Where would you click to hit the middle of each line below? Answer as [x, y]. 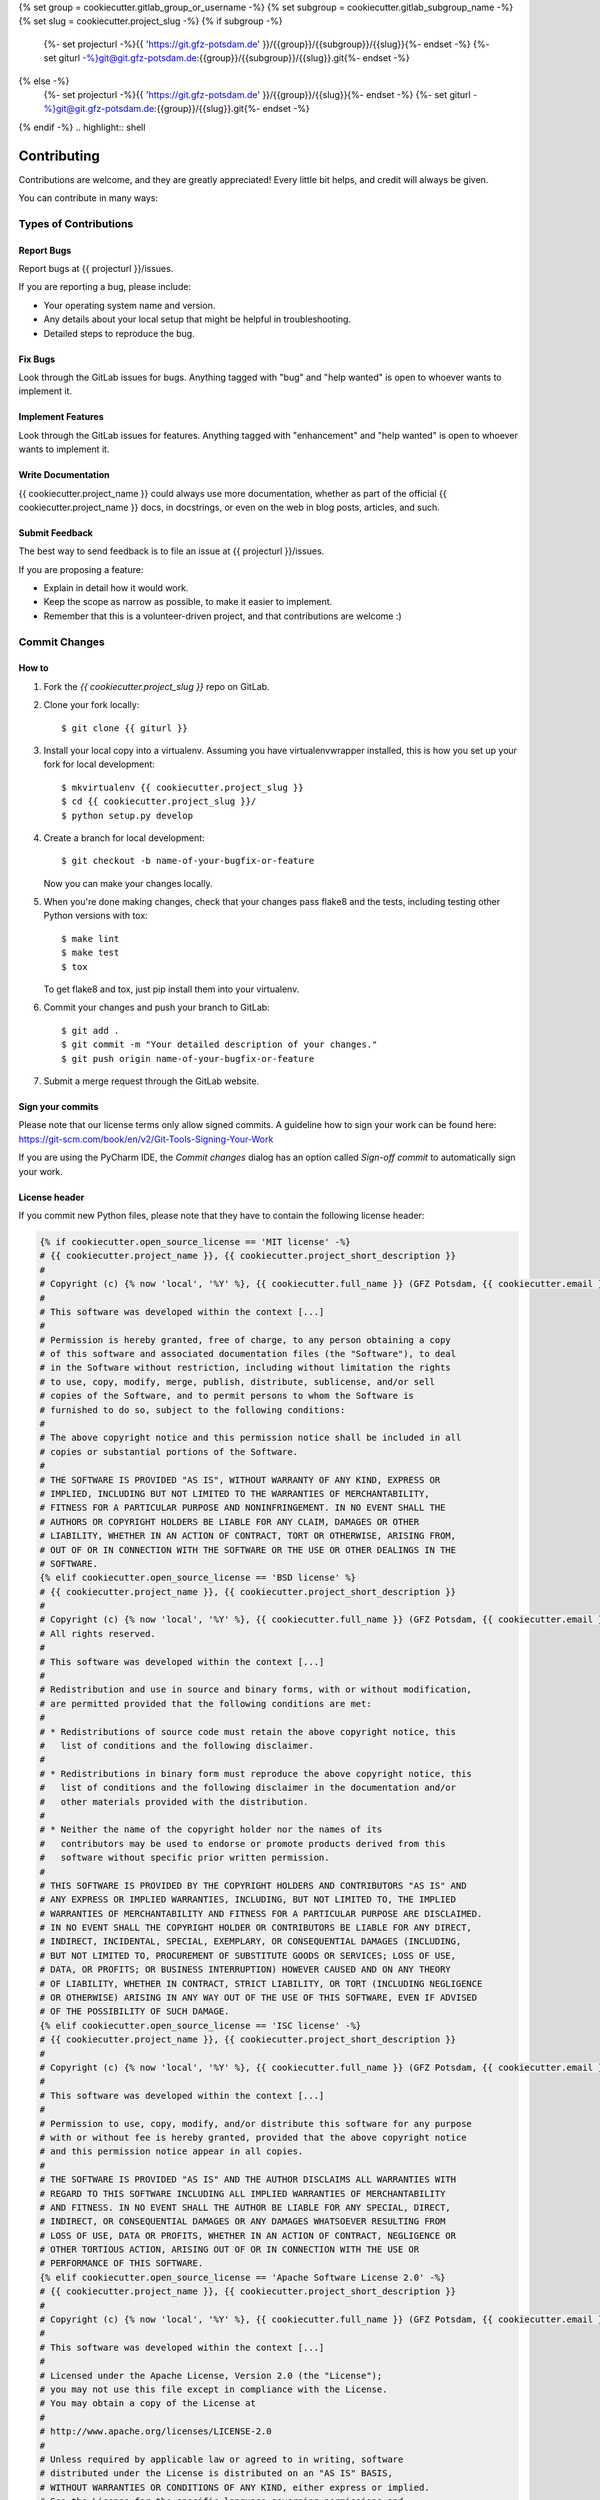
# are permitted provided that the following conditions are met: [205, 1703]
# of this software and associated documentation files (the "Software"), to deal [248, 1354]
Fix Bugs [37, 359]
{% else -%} [44, 81]
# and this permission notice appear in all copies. [171, 2151]
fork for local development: [99, 764]
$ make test [90, 953]
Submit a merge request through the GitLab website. [151, 1081]
